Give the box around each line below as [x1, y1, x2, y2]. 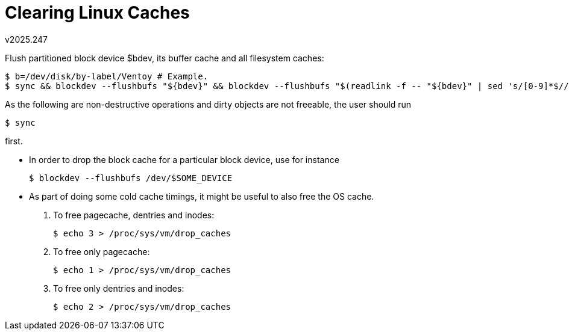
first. [5, 135, 23, 146]
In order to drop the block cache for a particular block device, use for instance [29, 154, 339, 165]
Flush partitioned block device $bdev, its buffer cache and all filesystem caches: [5, 52, 324, 63]
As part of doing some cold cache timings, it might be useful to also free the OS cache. [29, 191, 374, 201]
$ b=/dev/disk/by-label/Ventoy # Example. [5, 71, 209, 81]
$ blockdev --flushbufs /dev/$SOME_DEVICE [29, 173, 233, 183]
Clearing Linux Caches [5, 2, 190, 23]
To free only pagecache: [53, 246, 150, 257]
